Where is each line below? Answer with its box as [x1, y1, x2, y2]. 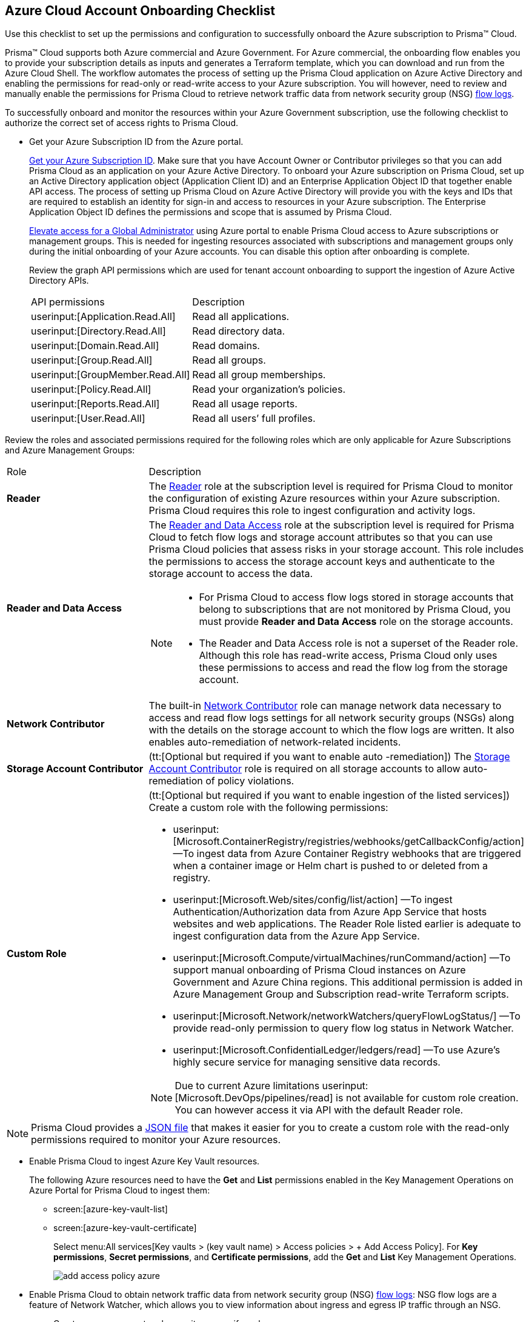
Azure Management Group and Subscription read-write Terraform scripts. [173, 988, 509, 1001]
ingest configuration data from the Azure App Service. [173, 930, 420, 943]
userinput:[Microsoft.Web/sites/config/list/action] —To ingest [173, 893, 453, 906]
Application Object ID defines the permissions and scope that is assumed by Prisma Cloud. [29, 207, 392, 218]
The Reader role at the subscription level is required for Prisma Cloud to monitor [148, 480, 513, 493]
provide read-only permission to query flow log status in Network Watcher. [173, 1022, 514, 1035]
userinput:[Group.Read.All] [31, 354, 153, 367]
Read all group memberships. [192, 369, 326, 381]
